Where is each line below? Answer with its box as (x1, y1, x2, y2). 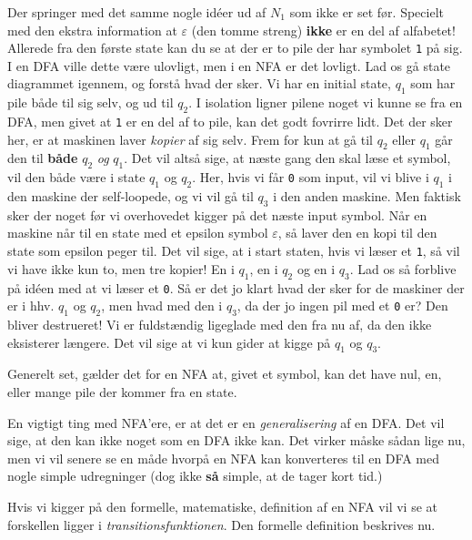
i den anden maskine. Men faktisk (273, 187, 461, 206)
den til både (7, 148, 78, 168)
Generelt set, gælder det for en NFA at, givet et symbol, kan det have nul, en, (7, 364, 442, 383)
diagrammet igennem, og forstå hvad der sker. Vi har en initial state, (7, 74, 391, 93)
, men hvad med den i (101, 296, 223, 315)
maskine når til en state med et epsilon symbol (7, 223, 268, 242)
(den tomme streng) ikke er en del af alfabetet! (191, 20, 456, 39)
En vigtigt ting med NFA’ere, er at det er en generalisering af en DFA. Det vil (7, 413, 445, 432)
